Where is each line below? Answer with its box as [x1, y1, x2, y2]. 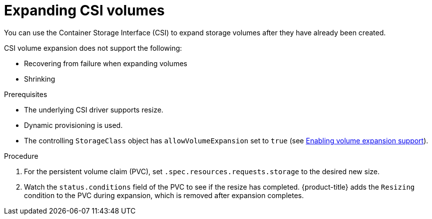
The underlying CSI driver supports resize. [24, 105, 164, 114]
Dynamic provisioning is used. [24, 120, 123, 129]
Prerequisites [4, 90, 47, 99]
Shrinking [24, 74, 55, 83]
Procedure [4, 151, 38, 160]
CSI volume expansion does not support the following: [4, 43, 182, 52]
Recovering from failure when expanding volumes [24, 59, 187, 68]
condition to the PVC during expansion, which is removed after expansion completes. [24, 191, 304, 200]
